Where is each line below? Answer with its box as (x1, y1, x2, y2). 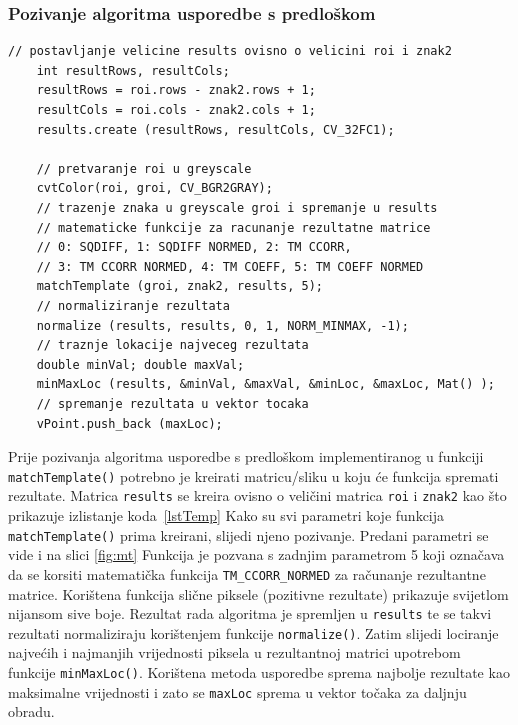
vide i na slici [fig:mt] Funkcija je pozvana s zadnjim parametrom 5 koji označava (8, 544, 505, 565)
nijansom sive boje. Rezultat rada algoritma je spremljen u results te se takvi (8, 603, 492, 624)
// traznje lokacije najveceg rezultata (36, 338, 309, 353)
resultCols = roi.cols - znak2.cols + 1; (36, 103, 316, 117)
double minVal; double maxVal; (36, 357, 245, 372)
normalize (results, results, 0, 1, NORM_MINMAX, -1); (36, 318, 409, 333)
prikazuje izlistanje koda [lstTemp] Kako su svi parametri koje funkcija (8, 505, 445, 525)
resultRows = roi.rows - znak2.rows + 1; (36, 83, 316, 98)
